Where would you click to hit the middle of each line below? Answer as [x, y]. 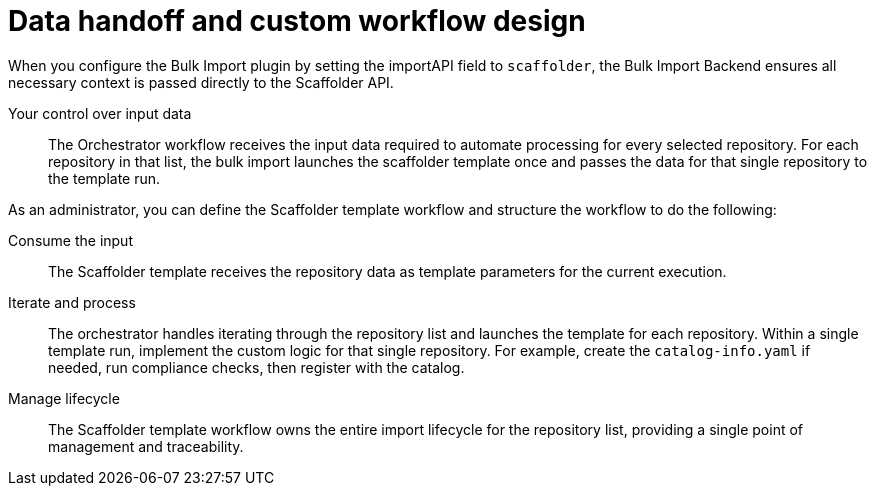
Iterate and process [72, 302]
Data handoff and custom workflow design [297, 21]
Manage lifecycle [64, 398]
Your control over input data [100, 113]
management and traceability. [146, 446]
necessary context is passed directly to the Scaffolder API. [201, 82]
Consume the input [70, 240]
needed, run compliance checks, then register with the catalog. [256, 367]
